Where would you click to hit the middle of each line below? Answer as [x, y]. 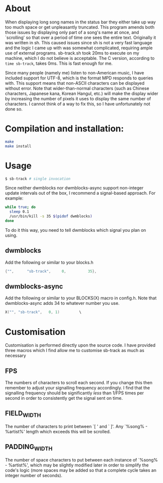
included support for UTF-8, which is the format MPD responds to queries [79, 78]
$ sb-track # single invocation [38, 179]
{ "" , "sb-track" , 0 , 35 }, [51, 271]
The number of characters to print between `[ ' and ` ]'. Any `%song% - [76, 427]
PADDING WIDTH [29, 447]
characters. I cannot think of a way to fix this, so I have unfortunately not [78, 104]
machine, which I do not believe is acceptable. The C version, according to [80, 58]
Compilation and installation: [64, 129]
